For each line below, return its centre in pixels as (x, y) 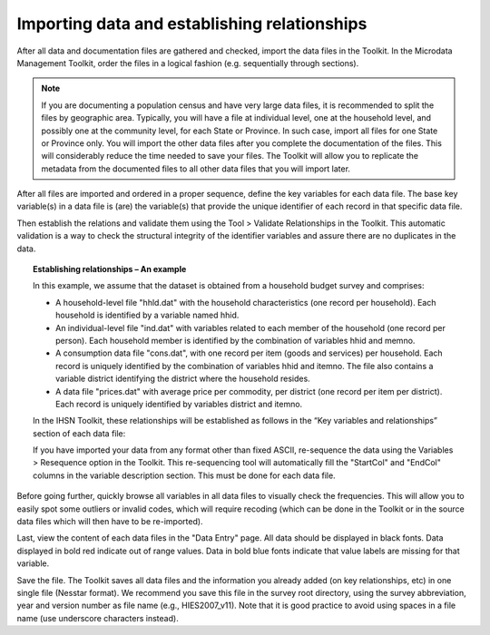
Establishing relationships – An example (110, 269)
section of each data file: (79, 433)
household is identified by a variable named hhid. (147, 315)
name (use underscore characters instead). (98, 618)
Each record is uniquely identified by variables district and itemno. (179, 404)
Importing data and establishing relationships (192, 24)
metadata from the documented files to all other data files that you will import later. (196, 169)
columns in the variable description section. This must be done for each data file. (184, 475)
